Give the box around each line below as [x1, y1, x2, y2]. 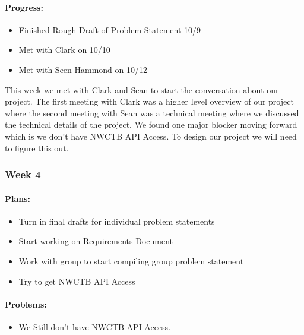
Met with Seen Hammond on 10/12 [18, 63, 148, 75]
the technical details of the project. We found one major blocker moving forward [5, 118, 297, 131]
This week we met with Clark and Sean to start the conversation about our [5, 83, 279, 96]
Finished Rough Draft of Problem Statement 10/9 [18, 23, 201, 36]
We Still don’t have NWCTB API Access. [18, 320, 171, 333]
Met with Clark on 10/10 [18, 43, 110, 56]
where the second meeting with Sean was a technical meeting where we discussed [5, 106, 299, 119]
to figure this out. [5, 141, 69, 154]
